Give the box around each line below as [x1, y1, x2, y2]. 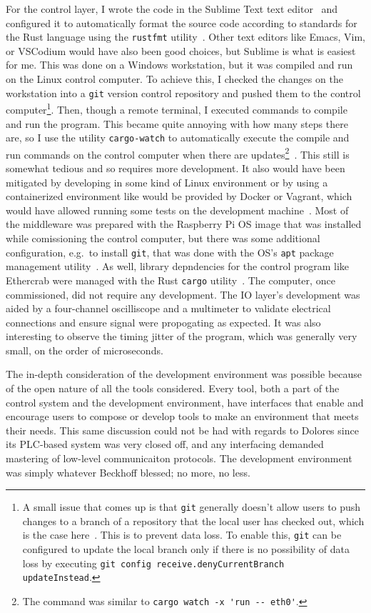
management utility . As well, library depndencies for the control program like [6, 259, 350, 274]
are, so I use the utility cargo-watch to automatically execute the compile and [6, 130, 350, 145]
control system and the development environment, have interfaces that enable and [6, 394, 364, 409]
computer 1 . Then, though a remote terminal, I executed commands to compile [6, 100, 347, 116]
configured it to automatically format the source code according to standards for [6, 15, 357, 30]
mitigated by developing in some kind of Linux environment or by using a [6, 174, 328, 189]
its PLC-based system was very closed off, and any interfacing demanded [6, 437, 324, 452]
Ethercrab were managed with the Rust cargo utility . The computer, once [6, 272, 335, 287]
